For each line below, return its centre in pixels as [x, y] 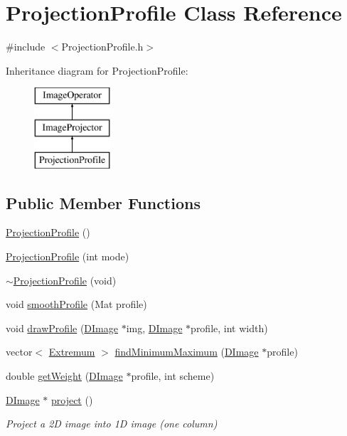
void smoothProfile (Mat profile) [76, 304]
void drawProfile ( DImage [62, 328]
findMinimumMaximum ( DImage [187, 352]
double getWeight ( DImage [64, 376]
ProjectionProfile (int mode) [68, 256]
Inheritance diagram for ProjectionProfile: [97, 70]
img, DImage [154, 328]
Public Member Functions [103, 202]
